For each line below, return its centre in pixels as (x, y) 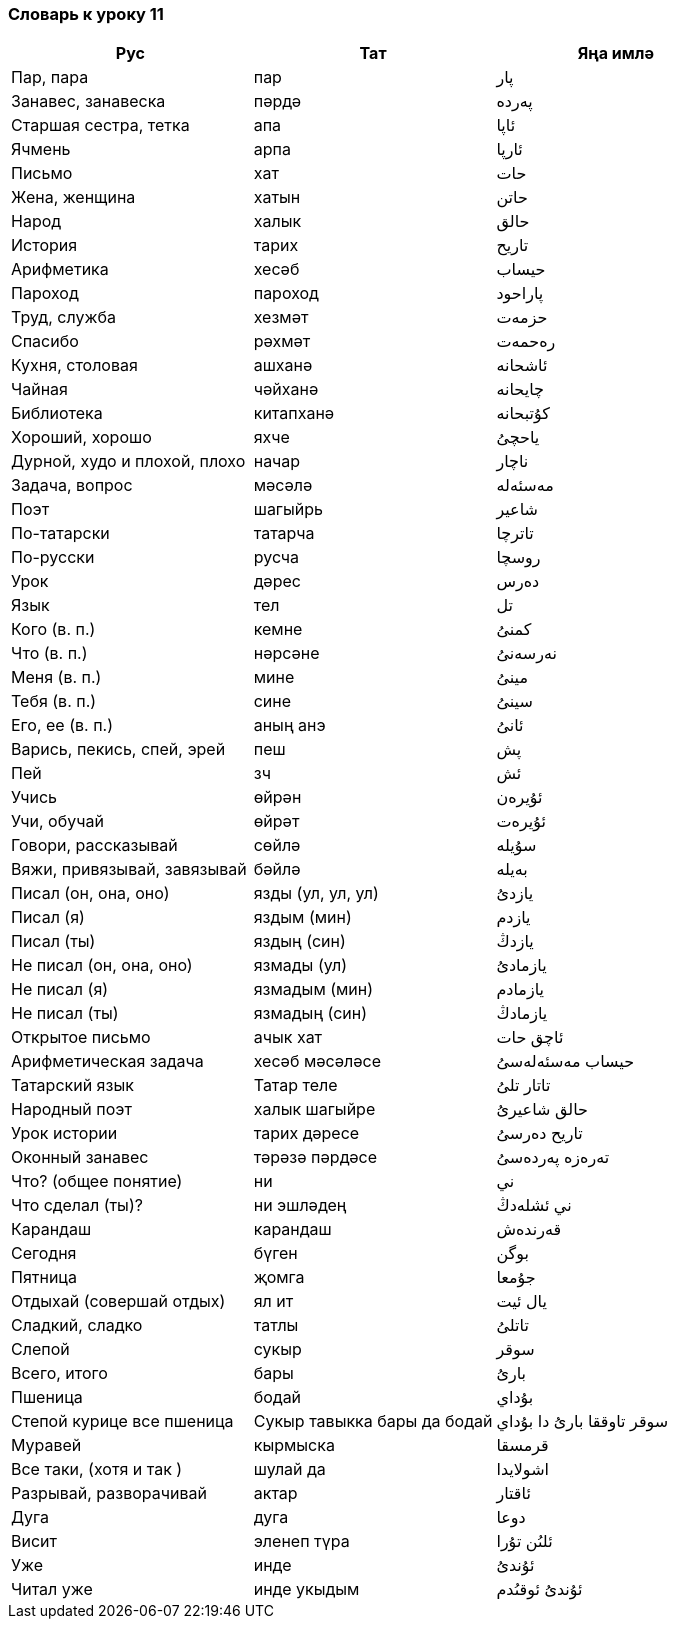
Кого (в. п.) (53, 629)
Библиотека (57, 413)
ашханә (283, 365)
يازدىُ (515, 893)
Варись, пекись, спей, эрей (118, 749)
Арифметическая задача (107, 1061)
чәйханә (286, 389)
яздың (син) (299, 941)
